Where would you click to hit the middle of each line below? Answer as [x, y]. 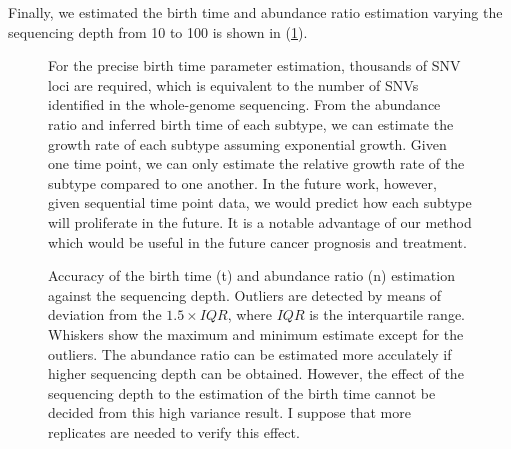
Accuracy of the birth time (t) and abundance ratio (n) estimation [251, 275]
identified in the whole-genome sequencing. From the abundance [244, 104]
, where [250, 314]
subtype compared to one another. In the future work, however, [242, 182]
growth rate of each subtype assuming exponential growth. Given [247, 143]
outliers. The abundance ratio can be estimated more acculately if [250, 353]
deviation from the [105, 314]
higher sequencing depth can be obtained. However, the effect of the [256, 373]
